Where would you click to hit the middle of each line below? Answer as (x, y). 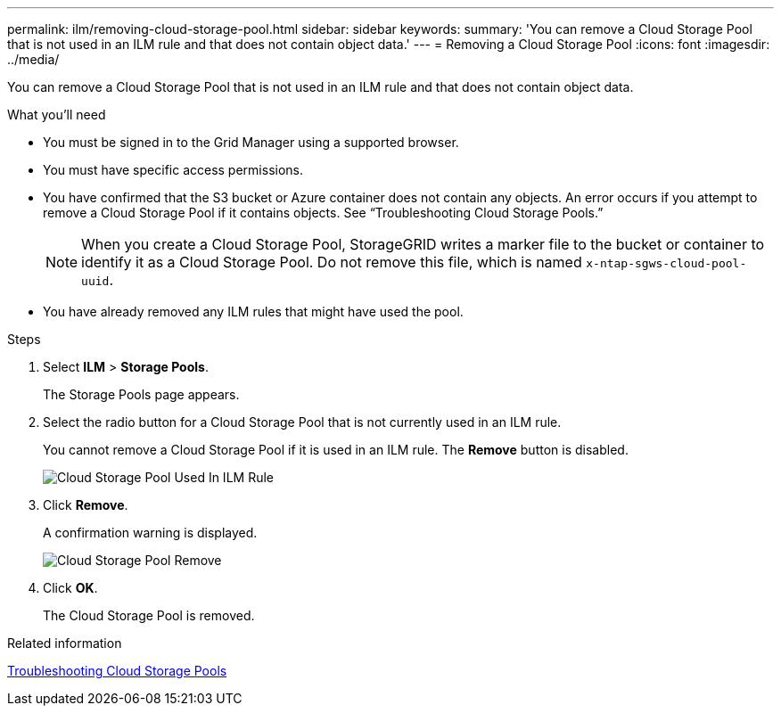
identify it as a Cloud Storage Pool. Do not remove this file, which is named (332, 262)
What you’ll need (57, 115)
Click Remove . (86, 505)
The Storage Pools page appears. (141, 394)
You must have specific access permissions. (173, 170)
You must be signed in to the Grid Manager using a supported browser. (251, 142)
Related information (65, 643)
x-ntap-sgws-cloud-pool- (666, 263)
